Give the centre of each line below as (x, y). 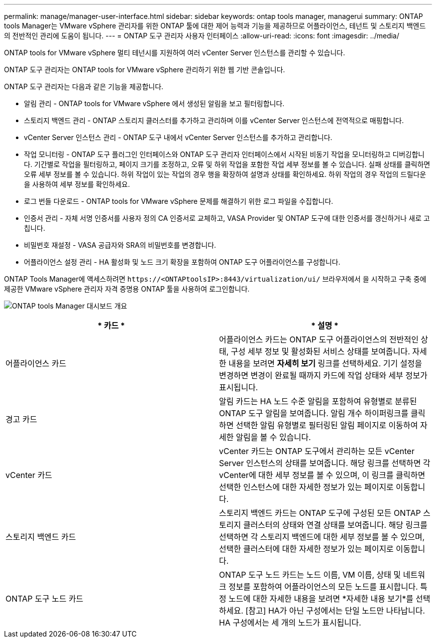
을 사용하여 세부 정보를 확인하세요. (77, 184)
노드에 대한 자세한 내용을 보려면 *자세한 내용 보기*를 (321, 599)
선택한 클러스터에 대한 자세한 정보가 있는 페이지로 (306, 549)
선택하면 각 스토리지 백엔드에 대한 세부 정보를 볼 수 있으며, (322, 537)
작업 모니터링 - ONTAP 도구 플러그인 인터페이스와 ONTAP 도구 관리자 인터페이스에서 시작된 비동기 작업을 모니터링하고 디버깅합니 (224, 154)
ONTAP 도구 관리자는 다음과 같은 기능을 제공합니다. (84, 86)
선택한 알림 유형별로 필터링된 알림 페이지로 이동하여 (327, 425)
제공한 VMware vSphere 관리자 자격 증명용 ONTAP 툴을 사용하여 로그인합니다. (127, 289)
